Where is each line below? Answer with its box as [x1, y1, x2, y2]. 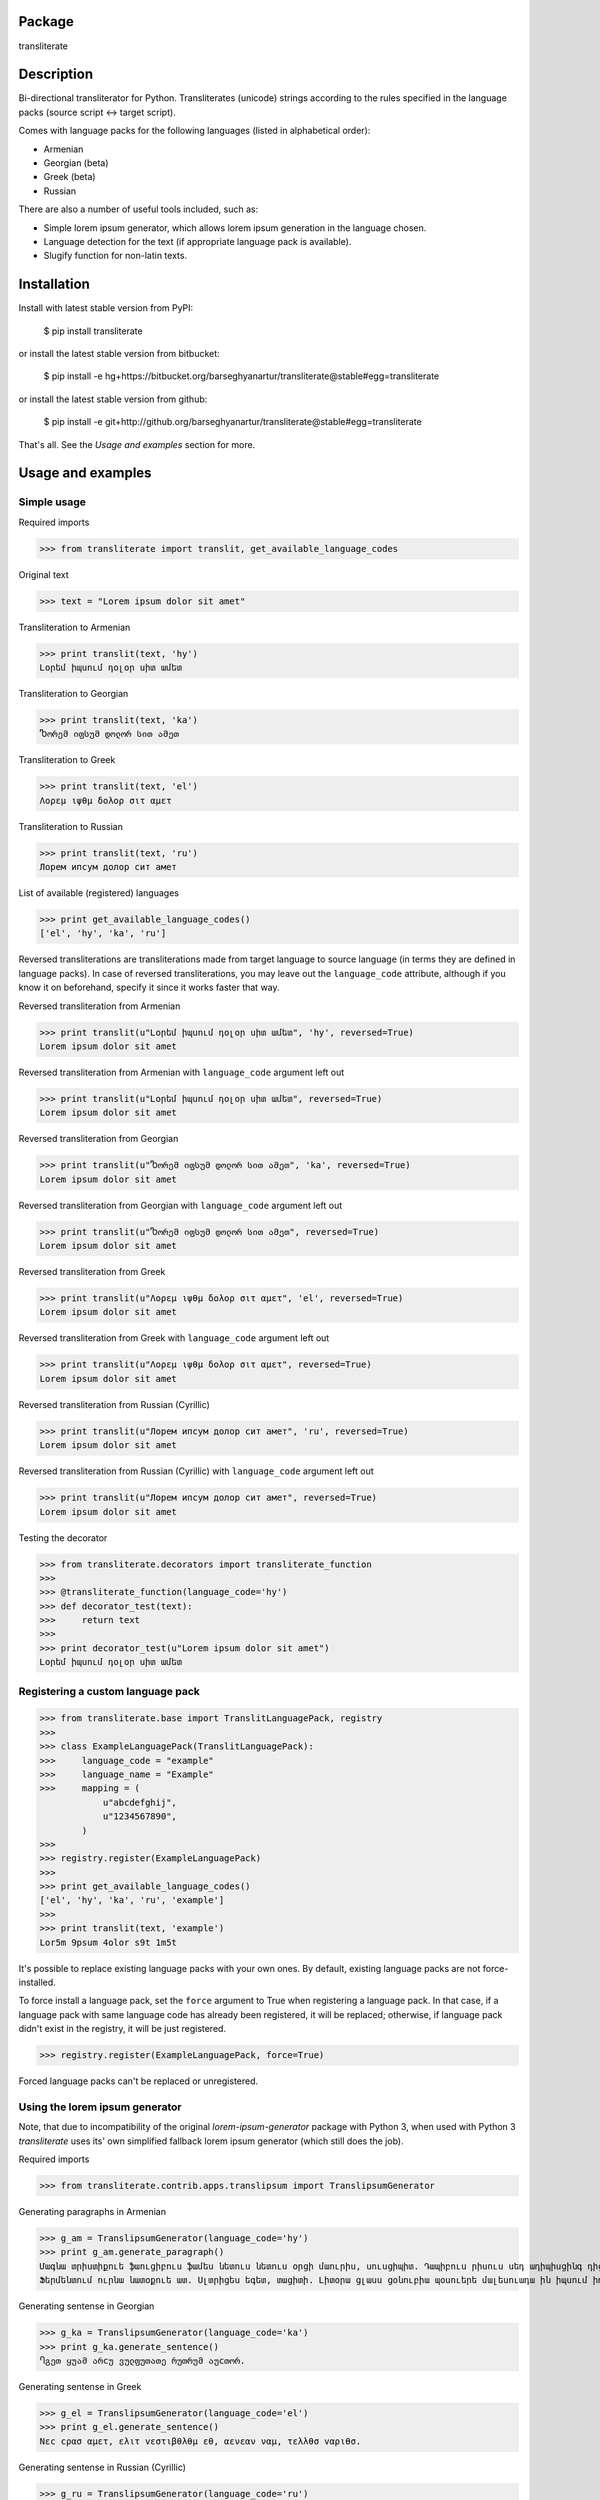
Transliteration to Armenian [18, 621, 131, 633]
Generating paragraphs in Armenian [18, 2206, 167, 2218]
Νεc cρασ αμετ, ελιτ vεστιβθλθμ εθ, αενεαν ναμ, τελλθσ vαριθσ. [39, 2435, 362, 2447]
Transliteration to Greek [18, 754, 116, 766]
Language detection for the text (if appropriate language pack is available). [43, 235, 352, 247]
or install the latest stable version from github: [18, 393, 208, 405]
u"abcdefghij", [102, 1796, 177, 1808]
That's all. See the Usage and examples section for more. [18, 438, 256, 450]
